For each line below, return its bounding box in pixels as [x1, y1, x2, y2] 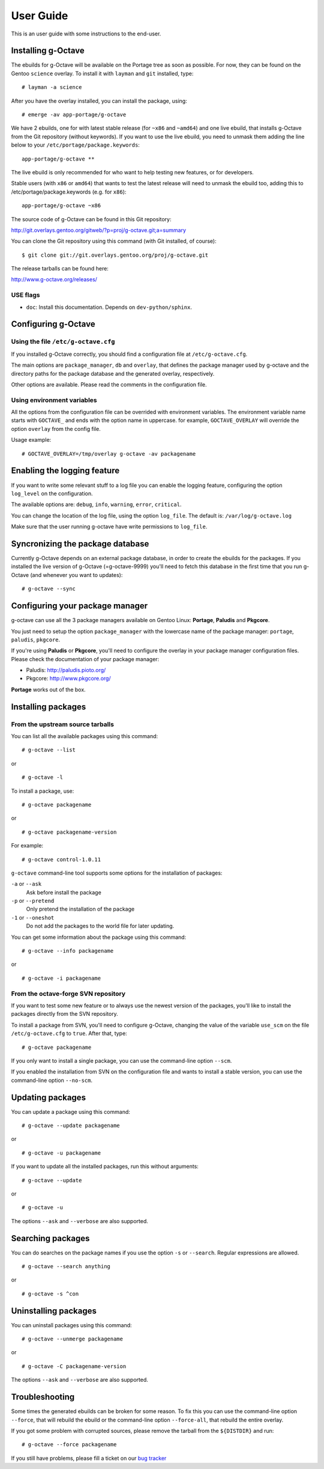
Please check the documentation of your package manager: [11, 655, 160, 662]
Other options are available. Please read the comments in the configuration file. [11, 380, 207, 388]
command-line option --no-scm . [11, 1077, 93, 1084]
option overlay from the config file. [11, 425, 101, 432]
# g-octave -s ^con [22, 1290, 79, 1297]
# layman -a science [22, 84, 82, 91]
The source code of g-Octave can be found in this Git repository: [11, 215, 172, 222]
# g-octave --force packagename [22, 1441, 117, 1448]
